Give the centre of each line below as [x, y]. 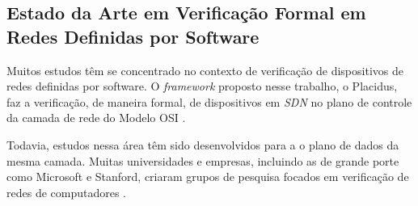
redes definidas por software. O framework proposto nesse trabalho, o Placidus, [202, 86]
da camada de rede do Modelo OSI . [96, 118]
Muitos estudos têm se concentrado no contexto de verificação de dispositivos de [205, 70]
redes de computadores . [67, 192]
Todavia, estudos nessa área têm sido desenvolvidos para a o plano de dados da [203, 144]
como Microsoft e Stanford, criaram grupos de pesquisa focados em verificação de [208, 177]
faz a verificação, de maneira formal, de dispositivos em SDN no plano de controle [209, 101]
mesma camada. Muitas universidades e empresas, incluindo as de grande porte [203, 160]
